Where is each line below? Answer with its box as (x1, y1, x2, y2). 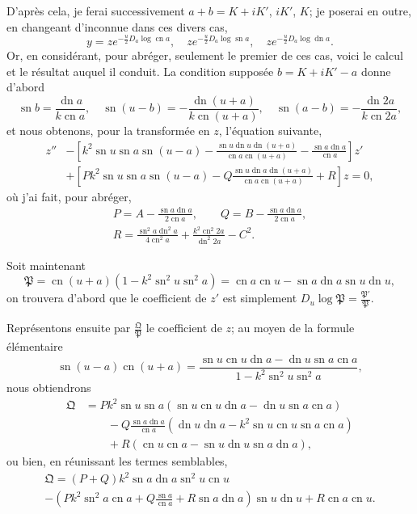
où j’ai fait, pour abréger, (6, 187, 132, 204)
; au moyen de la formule (231, 319, 355, 336)
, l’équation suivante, (218, 121, 322, 138)
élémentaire (6, 338, 63, 355)
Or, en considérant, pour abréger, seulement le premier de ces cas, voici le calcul (6, 47, 403, 64)
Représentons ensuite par (6, 319, 131, 336)
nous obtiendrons (6, 379, 91, 396)
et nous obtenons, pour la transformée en (6, 121, 210, 138)
